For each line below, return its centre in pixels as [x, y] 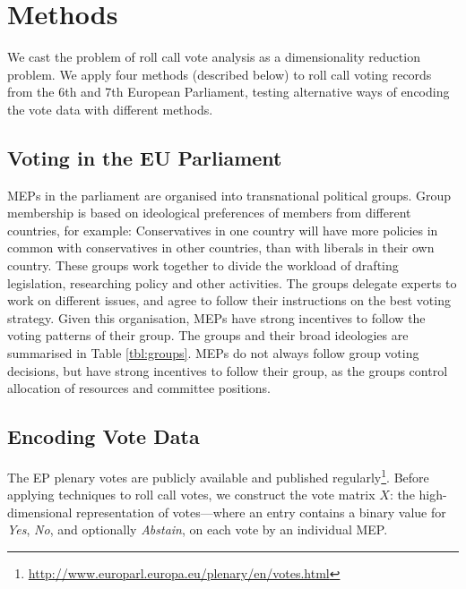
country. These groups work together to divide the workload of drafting [203, 265]
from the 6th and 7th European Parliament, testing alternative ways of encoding [229, 92]
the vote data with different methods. [110, 109]
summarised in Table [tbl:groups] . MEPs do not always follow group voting [213, 353]
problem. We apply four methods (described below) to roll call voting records [220, 74]
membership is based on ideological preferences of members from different [209, 213]
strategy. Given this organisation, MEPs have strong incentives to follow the [216, 317]
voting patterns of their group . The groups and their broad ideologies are [208, 335]
